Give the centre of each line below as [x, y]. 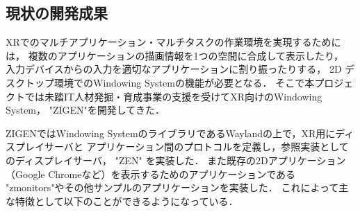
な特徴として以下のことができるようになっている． [122, 201]
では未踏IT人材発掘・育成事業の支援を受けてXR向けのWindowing [173, 96]
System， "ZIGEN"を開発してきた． [85, 110]
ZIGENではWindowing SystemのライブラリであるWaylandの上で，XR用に [171, 133]
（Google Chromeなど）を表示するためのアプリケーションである [150, 174]
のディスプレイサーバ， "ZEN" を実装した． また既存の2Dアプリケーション [176, 160]
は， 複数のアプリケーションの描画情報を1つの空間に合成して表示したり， [174, 55]
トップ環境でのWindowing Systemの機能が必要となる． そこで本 [170, 82]
